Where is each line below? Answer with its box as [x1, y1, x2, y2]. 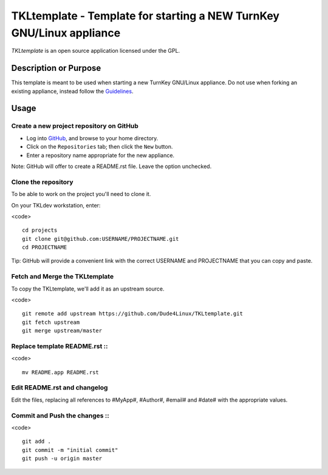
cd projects [22, 227, 58, 234]
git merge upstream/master [22, 328, 103, 334]
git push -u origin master [22, 455, 103, 462]
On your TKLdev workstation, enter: [11, 201, 101, 209]
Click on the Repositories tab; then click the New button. [26, 143, 173, 150]
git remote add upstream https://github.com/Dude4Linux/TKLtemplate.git [22, 310, 243, 317]
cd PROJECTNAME [22, 244, 67, 251]
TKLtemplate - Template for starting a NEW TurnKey [11, 9, 279, 22]
